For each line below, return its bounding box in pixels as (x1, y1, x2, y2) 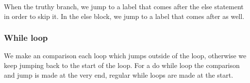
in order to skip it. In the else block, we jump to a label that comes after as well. (4, 11, 245, 21)
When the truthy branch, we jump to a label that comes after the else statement (4, 1, 244, 11)
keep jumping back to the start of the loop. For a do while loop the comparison (4, 60, 240, 70)
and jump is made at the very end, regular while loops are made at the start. (4, 69, 233, 80)
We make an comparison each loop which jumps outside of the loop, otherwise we (4, 50, 247, 61)
